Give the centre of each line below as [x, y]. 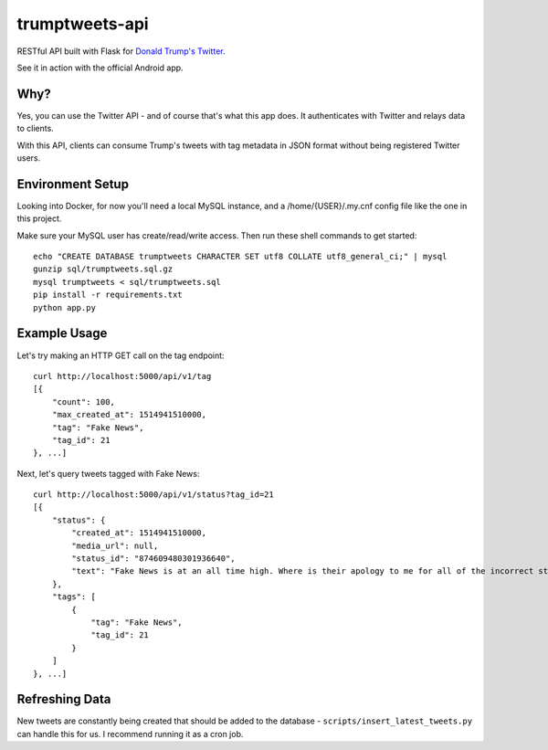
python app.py [64, 307]
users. [29, 158]
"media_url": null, [115, 545]
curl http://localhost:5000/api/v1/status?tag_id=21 [153, 495]
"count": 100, [84, 401]
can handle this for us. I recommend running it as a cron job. [130, 734]
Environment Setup [73, 184]
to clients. [35, 129]
